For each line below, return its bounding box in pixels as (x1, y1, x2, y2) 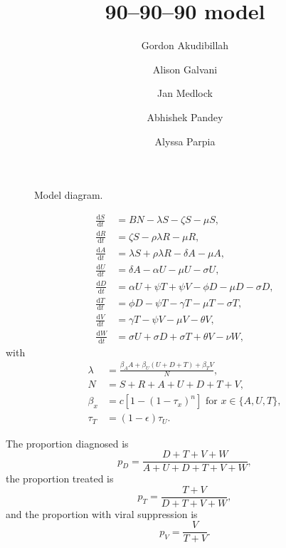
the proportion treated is (6, 471, 114, 486)
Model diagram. (34, 187, 103, 202)
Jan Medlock (157, 86, 213, 100)
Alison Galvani (152, 61, 218, 76)
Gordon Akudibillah (141, 38, 229, 53)
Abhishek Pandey (147, 109, 223, 124)
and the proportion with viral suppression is (6, 506, 198, 521)
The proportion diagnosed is (6, 435, 129, 450)
